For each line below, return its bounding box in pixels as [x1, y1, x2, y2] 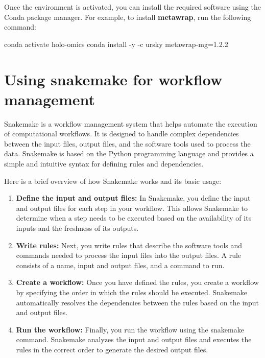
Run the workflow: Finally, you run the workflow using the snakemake [16, 324, 244, 335]
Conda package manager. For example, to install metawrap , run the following [4, 11, 251, 22]
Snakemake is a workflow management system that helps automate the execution [4, 118, 257, 129]
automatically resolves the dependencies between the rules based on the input [16, 297, 259, 307]
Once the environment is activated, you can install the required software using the [4, 2, 261, 12]
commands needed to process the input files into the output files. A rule [16, 250, 242, 260]
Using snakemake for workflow [4, 68, 223, 89]
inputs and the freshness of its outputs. [16, 223, 139, 233]
